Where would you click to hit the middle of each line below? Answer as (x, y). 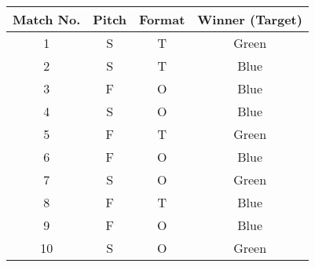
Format (162, 19)
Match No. (47, 19)
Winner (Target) (250, 19)
